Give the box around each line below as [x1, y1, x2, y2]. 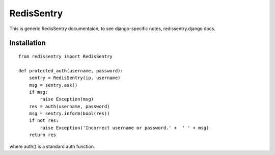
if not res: [29, 118, 59, 123]
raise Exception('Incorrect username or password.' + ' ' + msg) [40, 125, 209, 131]
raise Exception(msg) [40, 96, 94, 102]
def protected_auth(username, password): [18, 68, 123, 73]
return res [29, 132, 57, 138]
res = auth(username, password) [29, 104, 110, 109]
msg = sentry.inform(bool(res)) [29, 111, 110, 117]
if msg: [29, 89, 48, 95]
